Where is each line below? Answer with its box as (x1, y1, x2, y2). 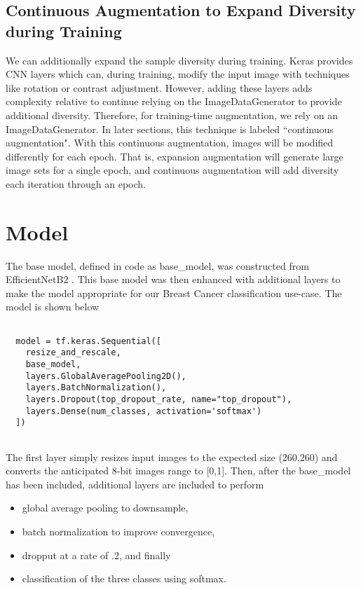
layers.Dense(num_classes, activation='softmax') (25, 406, 262, 416)
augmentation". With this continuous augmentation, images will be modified (6, 135, 334, 150)
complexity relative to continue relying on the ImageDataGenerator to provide (6, 94, 342, 109)
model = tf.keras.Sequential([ (15, 336, 161, 346)
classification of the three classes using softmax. (22, 571, 226, 586)
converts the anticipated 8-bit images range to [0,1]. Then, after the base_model (6, 463, 351, 478)
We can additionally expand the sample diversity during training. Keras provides (6, 53, 353, 67)
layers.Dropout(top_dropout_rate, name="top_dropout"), (25, 394, 292, 404)
